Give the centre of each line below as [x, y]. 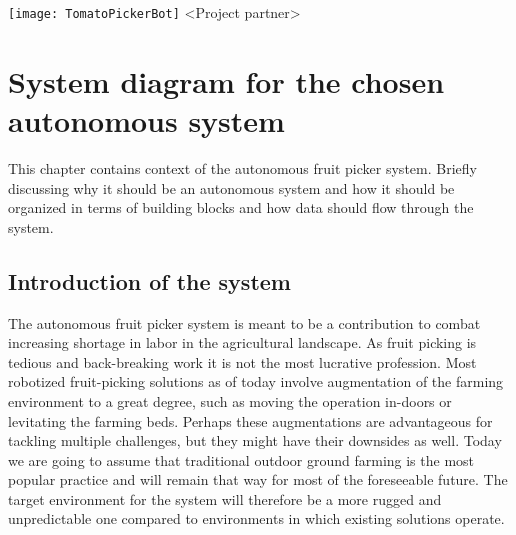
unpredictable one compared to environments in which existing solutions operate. [256, 518]
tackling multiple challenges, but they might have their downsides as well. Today [255, 440]
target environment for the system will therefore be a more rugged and [225, 498]
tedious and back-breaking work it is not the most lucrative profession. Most [242, 361]
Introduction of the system [149, 280]
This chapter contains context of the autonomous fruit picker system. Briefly [242, 167]
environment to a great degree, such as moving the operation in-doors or [230, 400]
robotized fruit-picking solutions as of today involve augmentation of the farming [256, 381]
